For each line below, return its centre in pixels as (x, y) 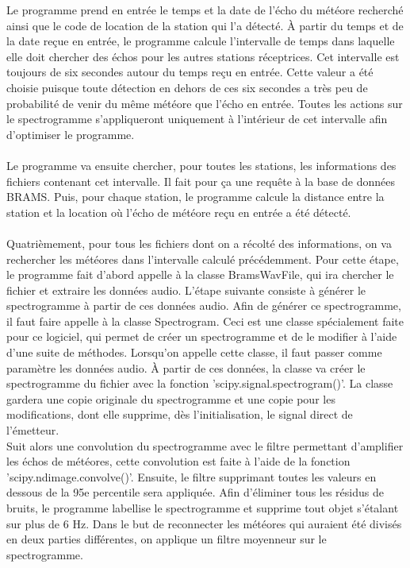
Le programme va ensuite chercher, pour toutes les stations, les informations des (201, 165)
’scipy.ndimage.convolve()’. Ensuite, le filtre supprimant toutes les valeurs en (192, 476)
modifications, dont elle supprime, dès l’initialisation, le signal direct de (180, 414)
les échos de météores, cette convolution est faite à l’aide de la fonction (178, 461)
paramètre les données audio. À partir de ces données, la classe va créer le (186, 367)
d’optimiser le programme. (71, 134)
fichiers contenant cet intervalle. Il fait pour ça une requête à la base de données (201, 181)
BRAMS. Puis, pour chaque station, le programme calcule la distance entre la (195, 197)
